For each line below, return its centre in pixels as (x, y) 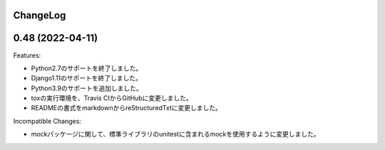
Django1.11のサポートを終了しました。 (87, 78)
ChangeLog (40, 15)
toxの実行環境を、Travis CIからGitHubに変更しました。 (112, 98)
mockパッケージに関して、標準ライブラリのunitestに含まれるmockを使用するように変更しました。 (175, 134)
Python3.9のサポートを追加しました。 (87, 88)
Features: (27, 55)
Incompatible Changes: (47, 121)
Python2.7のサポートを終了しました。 (87, 68)
